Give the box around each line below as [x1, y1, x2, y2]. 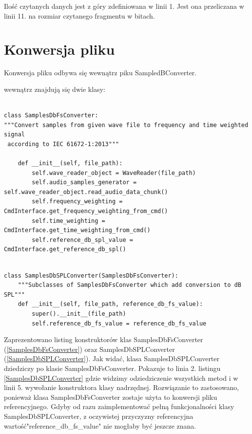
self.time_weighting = [32, 217, 105, 224]
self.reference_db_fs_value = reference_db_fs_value [32, 320, 207, 327]
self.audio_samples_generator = [32, 179, 137, 186]
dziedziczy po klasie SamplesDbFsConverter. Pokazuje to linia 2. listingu [4, 363, 221, 373]
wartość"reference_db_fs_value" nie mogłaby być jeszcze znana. [4, 420, 196, 431]
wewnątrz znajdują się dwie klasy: [4, 84, 105, 94]
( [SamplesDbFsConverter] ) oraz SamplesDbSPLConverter [4, 344, 175, 354]
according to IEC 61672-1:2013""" [7, 140, 119, 148]
